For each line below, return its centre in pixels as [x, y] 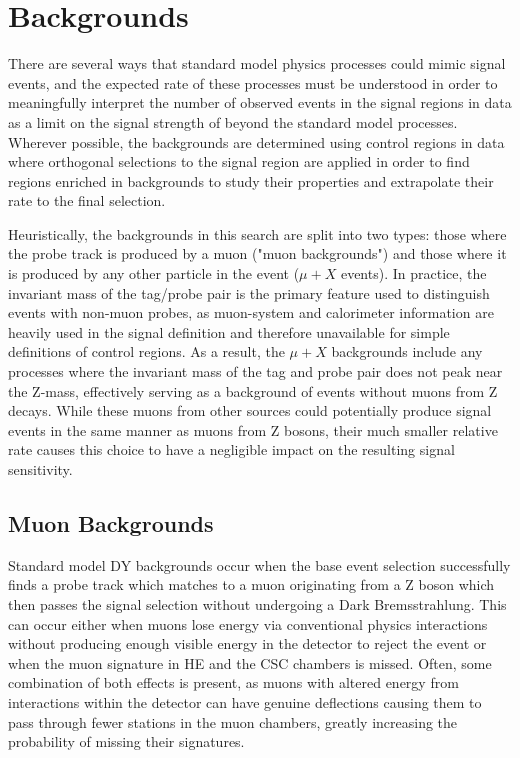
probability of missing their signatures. [126, 741]
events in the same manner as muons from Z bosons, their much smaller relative [253, 429]
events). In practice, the [413, 273]
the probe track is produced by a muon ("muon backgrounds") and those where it [257, 253]
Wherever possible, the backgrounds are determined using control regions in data [256, 141]
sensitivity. [40, 469]
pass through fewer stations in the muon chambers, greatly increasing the [233, 721]
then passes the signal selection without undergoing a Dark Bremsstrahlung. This [257, 603]
